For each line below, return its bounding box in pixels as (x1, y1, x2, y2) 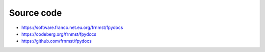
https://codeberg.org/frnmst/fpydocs (21, 31, 97, 37)
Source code (9, 7, 62, 18)
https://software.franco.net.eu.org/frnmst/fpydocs (21, 25, 123, 30)
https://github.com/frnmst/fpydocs (21, 38, 92, 44)
